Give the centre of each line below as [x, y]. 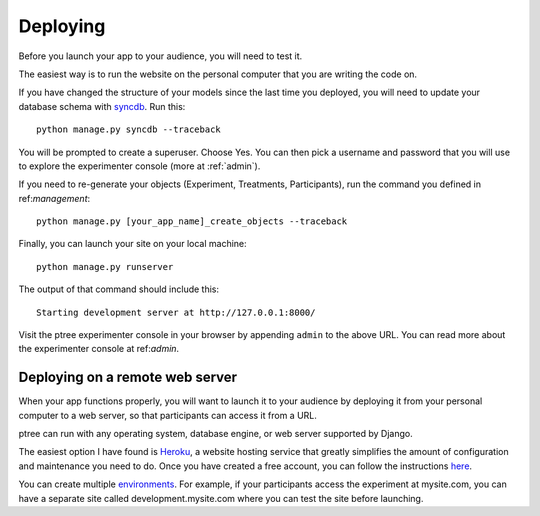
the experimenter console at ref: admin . [99, 349]
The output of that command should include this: [119, 289]
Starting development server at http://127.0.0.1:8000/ [176, 312]
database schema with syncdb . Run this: [102, 106]
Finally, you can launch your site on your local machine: [132, 244]
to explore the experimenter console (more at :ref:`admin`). [139, 166]
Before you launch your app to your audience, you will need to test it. [160, 56]
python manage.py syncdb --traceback [129, 129]
